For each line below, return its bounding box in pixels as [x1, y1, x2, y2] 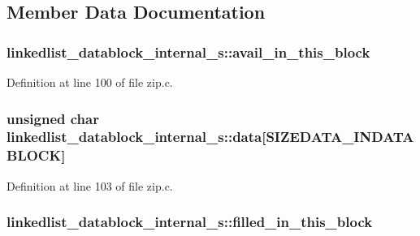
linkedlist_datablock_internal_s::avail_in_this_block [6, 41, 370, 62]
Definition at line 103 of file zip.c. [6, 177, 173, 194]
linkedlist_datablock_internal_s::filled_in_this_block [6, 212, 373, 232]
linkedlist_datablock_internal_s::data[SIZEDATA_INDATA [6, 127, 414, 147]
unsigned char [6, 108, 99, 128]
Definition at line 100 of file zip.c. [6, 74, 173, 90]
